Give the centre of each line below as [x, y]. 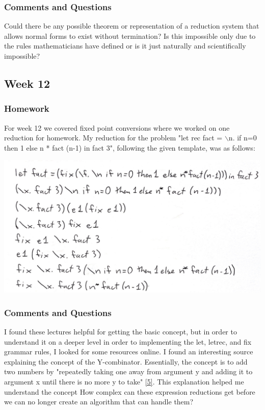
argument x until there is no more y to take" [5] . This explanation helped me [124, 382]
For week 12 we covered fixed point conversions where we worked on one [117, 127]
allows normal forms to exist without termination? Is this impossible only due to [130, 35]
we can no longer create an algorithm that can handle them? [99, 402]
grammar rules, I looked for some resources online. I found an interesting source [129, 352]
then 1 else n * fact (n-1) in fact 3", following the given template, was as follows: [130, 147]
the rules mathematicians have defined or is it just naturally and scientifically [125, 46]
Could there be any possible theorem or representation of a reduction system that [132, 26]
